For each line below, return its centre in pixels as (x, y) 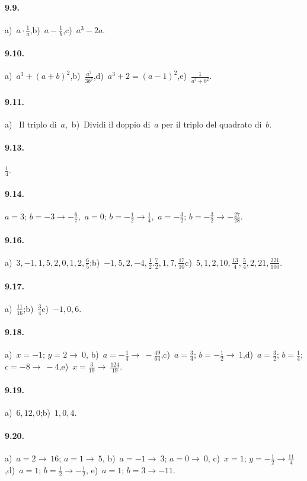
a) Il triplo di (31, 124)
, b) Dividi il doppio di (108, 124)
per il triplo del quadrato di (212, 124)
